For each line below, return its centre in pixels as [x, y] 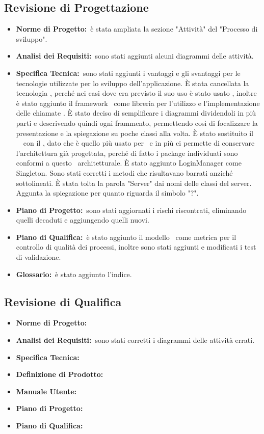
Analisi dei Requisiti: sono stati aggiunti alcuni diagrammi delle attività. [135, 56]
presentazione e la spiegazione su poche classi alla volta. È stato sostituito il [135, 133]
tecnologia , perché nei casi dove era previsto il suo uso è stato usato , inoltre [136, 93]
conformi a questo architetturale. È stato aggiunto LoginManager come [129, 163]
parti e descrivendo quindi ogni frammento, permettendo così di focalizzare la [137, 123]
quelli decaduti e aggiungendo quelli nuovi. [83, 220]
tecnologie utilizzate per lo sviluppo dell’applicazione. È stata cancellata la [133, 83]
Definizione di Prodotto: [60, 374]
